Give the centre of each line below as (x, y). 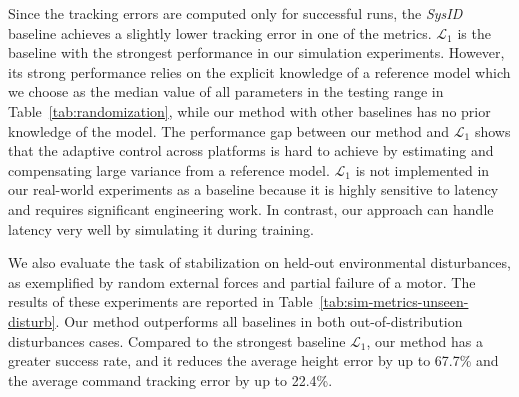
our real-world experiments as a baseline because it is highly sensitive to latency (253, 189)
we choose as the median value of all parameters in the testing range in (226, 91)
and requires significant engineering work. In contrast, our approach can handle (251, 208)
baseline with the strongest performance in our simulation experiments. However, (256, 52)
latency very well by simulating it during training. (161, 228)
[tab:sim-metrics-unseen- (394, 301)
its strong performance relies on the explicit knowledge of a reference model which (259, 71)
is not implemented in (422, 169)
